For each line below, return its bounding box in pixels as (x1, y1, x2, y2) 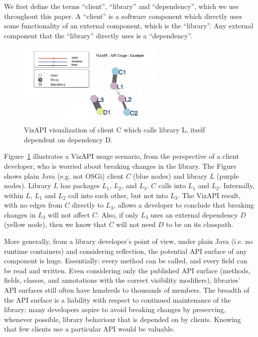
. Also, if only (97, 209, 138, 220)
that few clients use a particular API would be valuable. (4, 324, 175, 334)
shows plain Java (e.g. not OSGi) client (4, 170, 124, 181)
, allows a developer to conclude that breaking (113, 200, 254, 210)
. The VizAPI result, (177, 190, 241, 200)
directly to (72, 200, 104, 210)
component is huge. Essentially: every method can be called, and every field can (4, 255, 248, 266)
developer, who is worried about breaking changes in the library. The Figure (4, 160, 237, 171)
